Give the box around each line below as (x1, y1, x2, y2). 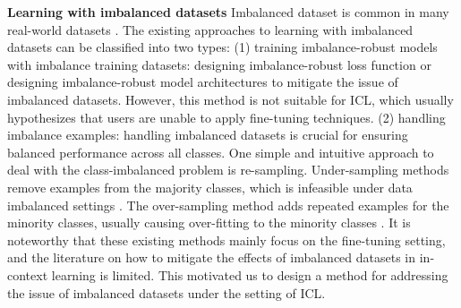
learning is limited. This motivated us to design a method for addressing (51, 265, 448, 284)
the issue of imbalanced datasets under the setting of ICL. (7, 283, 326, 302)
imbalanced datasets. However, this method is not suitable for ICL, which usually (7, 90, 454, 108)
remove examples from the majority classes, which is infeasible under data (7, 177, 413, 196)
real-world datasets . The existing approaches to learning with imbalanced (7, 20, 414, 38)
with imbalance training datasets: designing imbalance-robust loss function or (7, 55, 431, 73)
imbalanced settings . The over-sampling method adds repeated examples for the (7, 195, 449, 214)
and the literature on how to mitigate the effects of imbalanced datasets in (7, 248, 416, 267)
